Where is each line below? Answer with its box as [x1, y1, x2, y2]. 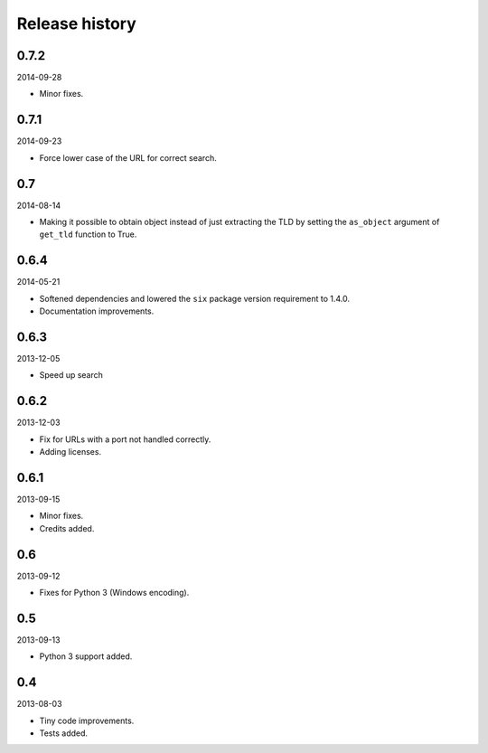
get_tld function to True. [39, 229, 137, 240]
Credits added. [39, 522, 95, 533]
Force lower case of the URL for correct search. [39, 152, 217, 163]
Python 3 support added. [39, 651, 133, 662]
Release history [16, 14, 137, 33]
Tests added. [39, 728, 89, 739]
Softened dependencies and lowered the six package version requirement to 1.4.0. [39, 293, 351, 304]
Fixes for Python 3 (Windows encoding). [39, 588, 190, 598]
